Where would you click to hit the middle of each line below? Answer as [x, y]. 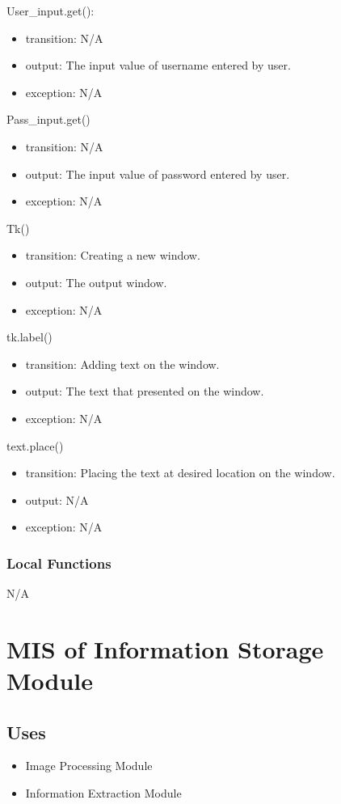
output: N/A [57, 499]
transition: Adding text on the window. [122, 364]
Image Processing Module [89, 766]
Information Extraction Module [103, 793]
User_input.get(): [51, 11]
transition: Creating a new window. [113, 255]
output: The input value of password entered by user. [158, 173]
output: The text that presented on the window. [145, 391]
